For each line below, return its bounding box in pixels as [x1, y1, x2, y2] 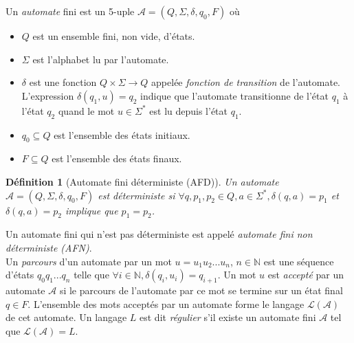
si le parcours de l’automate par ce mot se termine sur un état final [59, 283, 343, 297]
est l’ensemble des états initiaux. [54, 127, 190, 142]
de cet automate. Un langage [5, 310, 127, 324]
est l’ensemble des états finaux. [52, 151, 182, 166]
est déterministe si [98, 188, 175, 202]
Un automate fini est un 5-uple [5, 4, 135, 18]
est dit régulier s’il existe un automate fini [140, 310, 316, 324]
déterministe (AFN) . [5, 240, 92, 254]
